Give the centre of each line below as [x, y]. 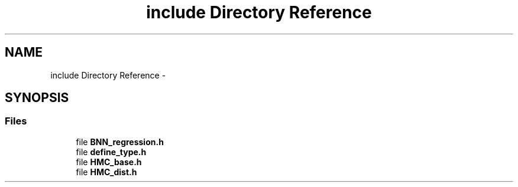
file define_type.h [111, 152]
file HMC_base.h [109, 162]
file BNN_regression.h [120, 142]
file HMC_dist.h [106, 172]
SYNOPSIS [37, 98]
